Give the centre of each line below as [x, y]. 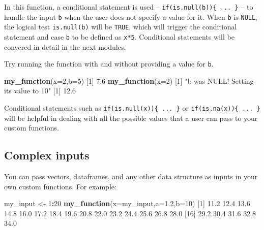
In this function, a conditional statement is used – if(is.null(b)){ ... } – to [129, 7]
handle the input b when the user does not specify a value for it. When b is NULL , [131, 17]
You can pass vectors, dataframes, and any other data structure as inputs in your [131, 176]
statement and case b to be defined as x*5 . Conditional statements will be [119, 36]
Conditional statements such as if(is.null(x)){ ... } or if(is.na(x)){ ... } [132, 108]
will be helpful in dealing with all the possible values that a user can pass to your [131, 118]
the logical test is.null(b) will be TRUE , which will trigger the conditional [121, 27]
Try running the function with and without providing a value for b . [109, 64]
